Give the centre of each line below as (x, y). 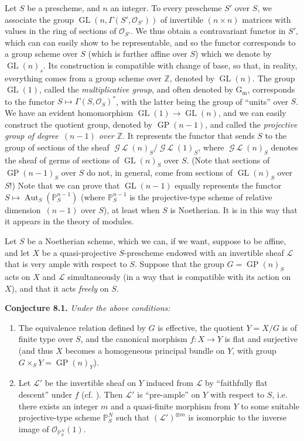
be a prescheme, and (64, 8)
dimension (23, 209)
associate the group (40, 19)
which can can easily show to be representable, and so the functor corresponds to (150, 42)
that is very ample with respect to (66, 264)
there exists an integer (58, 406)
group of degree (32, 136)
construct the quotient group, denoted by (79, 124)
